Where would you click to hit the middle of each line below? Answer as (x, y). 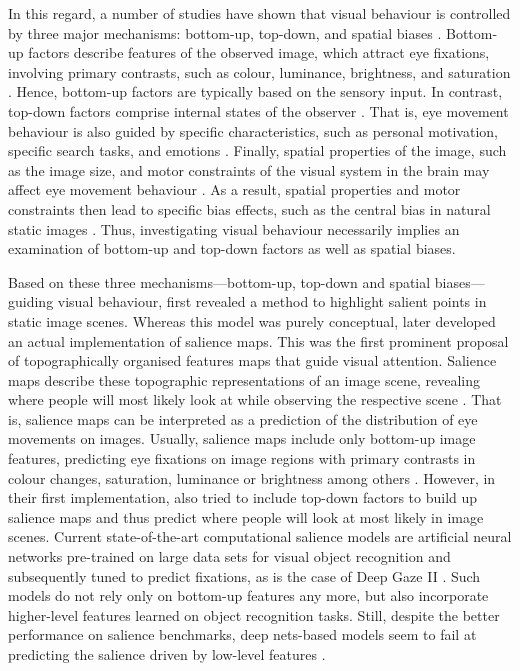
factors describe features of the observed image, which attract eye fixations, (259, 52)
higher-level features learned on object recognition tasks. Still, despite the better (254, 614)
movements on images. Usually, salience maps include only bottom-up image (242, 438)
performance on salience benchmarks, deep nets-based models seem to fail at (242, 634)
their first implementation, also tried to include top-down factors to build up (243, 497)
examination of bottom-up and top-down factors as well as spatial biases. (232, 248)
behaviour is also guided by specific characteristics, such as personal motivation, (253, 130)
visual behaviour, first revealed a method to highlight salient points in (272, 301)
